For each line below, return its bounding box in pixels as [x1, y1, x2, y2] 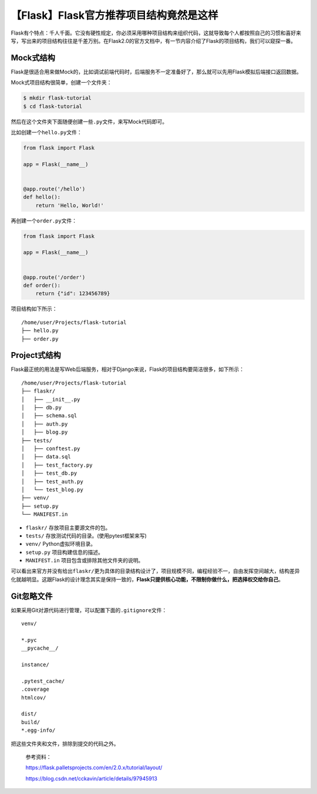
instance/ [21, 661, 49, 668]
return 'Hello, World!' [35, 202, 104, 208]
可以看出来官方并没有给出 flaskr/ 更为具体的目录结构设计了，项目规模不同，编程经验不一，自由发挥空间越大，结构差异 [11, 567, 301, 575]
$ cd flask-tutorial [23, 103, 82, 110]
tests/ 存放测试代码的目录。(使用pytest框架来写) [25, 532, 147, 539]
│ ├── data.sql [21, 454, 71, 460]
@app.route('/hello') [23, 185, 86, 192]
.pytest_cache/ [21, 678, 65, 684]
